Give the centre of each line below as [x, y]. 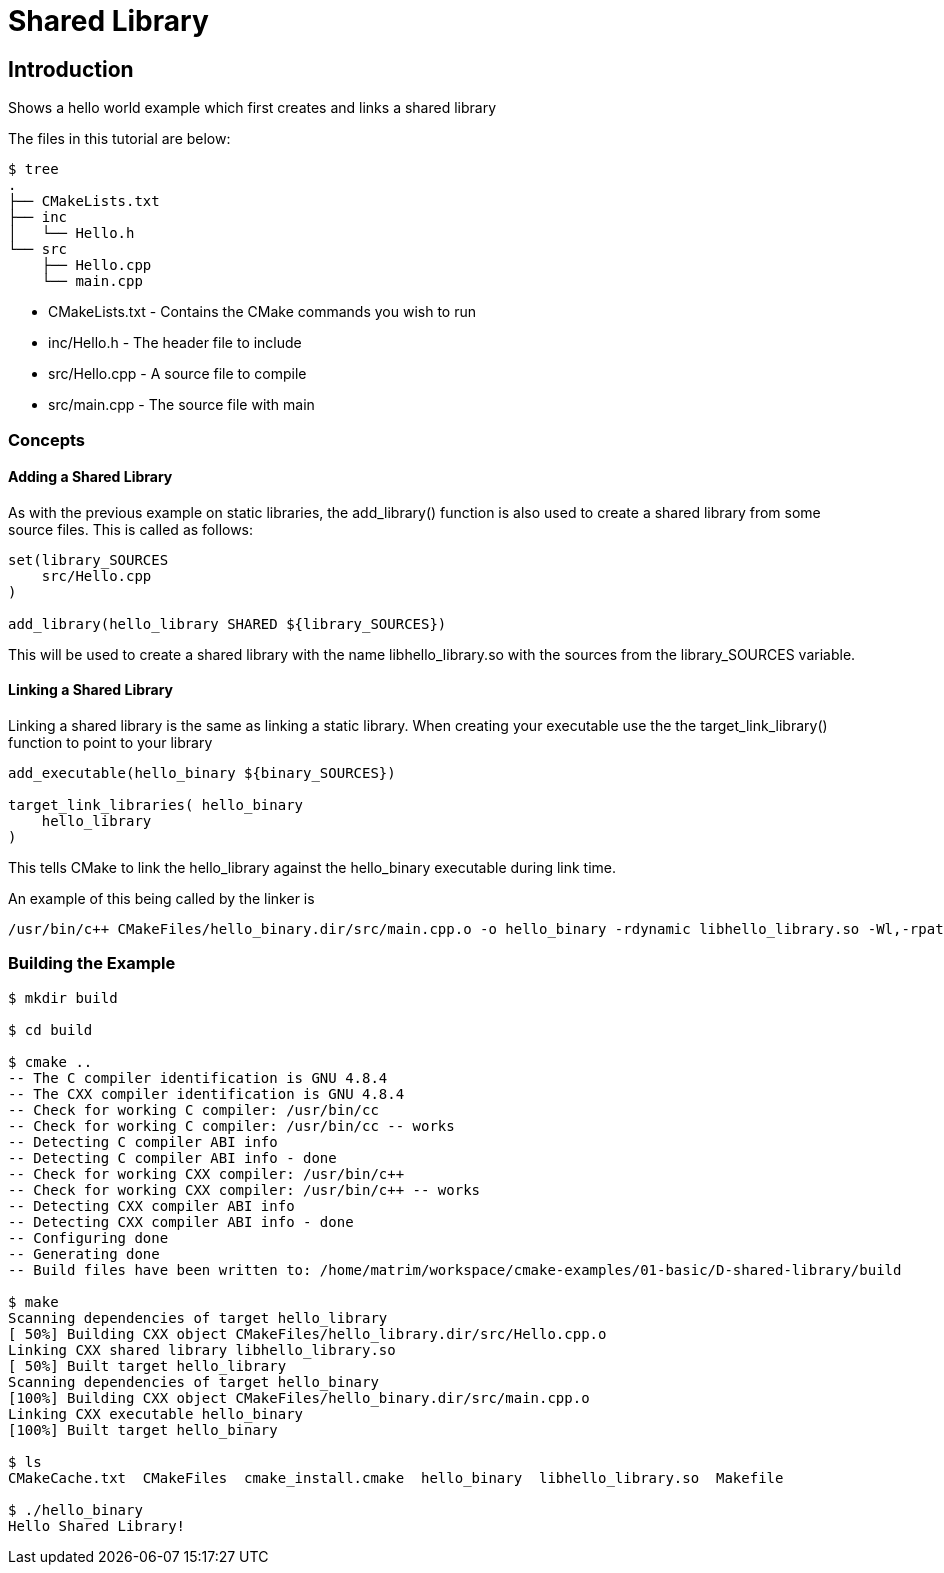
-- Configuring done [88, 1237]
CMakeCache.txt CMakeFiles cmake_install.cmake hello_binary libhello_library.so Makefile [396, 1477]
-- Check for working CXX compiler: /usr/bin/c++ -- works [244, 1189]
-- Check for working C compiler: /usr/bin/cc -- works [231, 1125]
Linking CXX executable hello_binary [156, 1413]
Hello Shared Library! [97, 1525]
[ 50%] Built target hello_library [147, 1365]
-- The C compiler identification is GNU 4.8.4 [198, 1077]
